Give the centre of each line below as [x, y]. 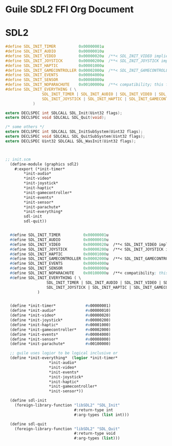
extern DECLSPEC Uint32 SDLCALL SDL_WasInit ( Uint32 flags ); [71, 141]
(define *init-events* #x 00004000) [60, 334]
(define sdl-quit [28, 424]
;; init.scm [18, 159]
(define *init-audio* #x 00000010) [60, 311]
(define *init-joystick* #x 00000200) [60, 320]
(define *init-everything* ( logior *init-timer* [64, 358]
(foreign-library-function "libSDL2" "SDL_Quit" [67, 429]
